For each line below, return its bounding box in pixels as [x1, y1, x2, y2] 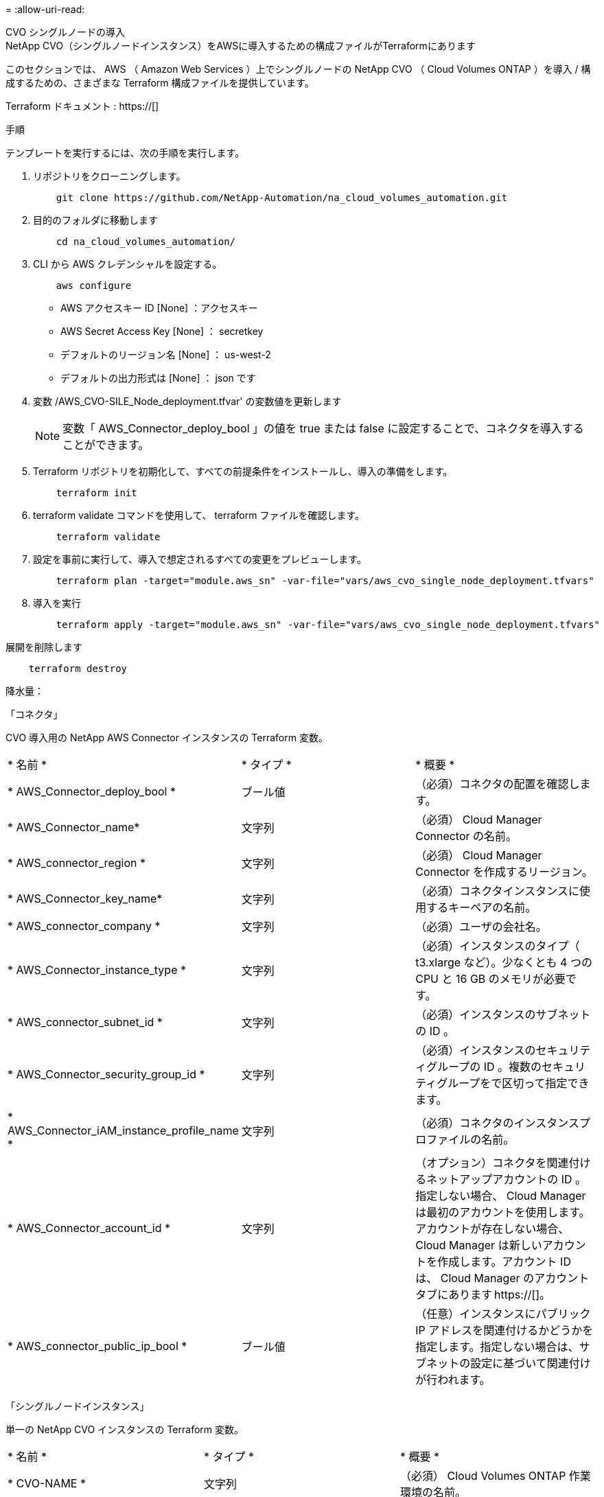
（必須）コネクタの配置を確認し [415, 777, 580, 791]
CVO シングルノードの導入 [5, 26, 126, 38]
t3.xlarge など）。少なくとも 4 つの [415, 955, 592, 969]
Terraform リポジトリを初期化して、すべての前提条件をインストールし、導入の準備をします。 [33, 465, 453, 477]
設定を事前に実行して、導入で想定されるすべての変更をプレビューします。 [33, 553, 367, 565]
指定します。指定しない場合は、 [415, 1340, 579, 1354]
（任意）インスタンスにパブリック [415, 1307, 591, 1321]
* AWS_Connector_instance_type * [8, 963, 186, 977]
